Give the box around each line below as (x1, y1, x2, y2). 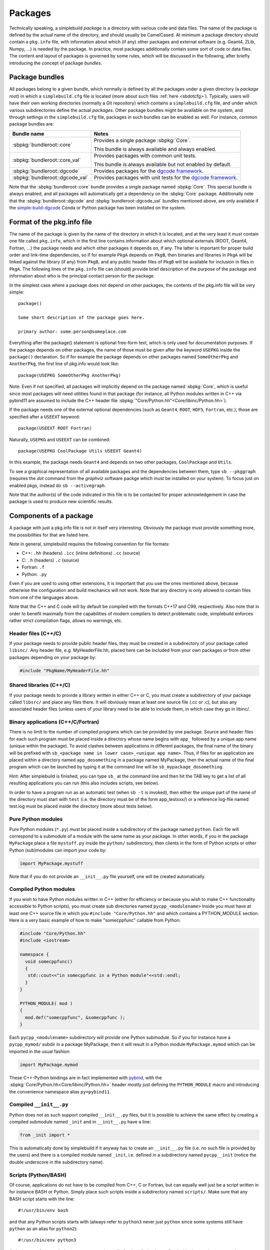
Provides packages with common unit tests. (93, 152, 197, 159)
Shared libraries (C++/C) (9, 681, 70, 688)
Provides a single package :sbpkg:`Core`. (93, 136, 191, 143)
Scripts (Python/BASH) (9, 1171, 67, 1178)
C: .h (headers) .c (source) (21, 557, 79, 563)
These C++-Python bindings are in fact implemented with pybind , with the (9, 1074, 162, 1080)
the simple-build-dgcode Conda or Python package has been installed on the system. (9, 204, 186, 210)
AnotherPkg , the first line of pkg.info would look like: (9, 360, 119, 367)
